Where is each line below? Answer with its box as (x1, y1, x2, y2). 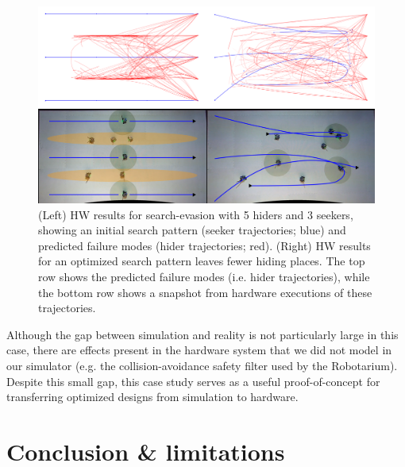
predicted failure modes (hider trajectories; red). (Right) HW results (38, 237, 371, 253)
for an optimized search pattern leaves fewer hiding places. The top (38, 253, 365, 269)
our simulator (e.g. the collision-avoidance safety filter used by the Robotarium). (6, 357, 398, 373)
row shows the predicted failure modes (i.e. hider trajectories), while (38, 268, 370, 284)
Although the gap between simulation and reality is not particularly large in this (6, 326, 399, 342)
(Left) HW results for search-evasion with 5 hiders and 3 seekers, (38, 206, 353, 222)
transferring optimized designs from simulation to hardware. (6, 388, 299, 405)
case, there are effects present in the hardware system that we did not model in (6, 342, 392, 358)
